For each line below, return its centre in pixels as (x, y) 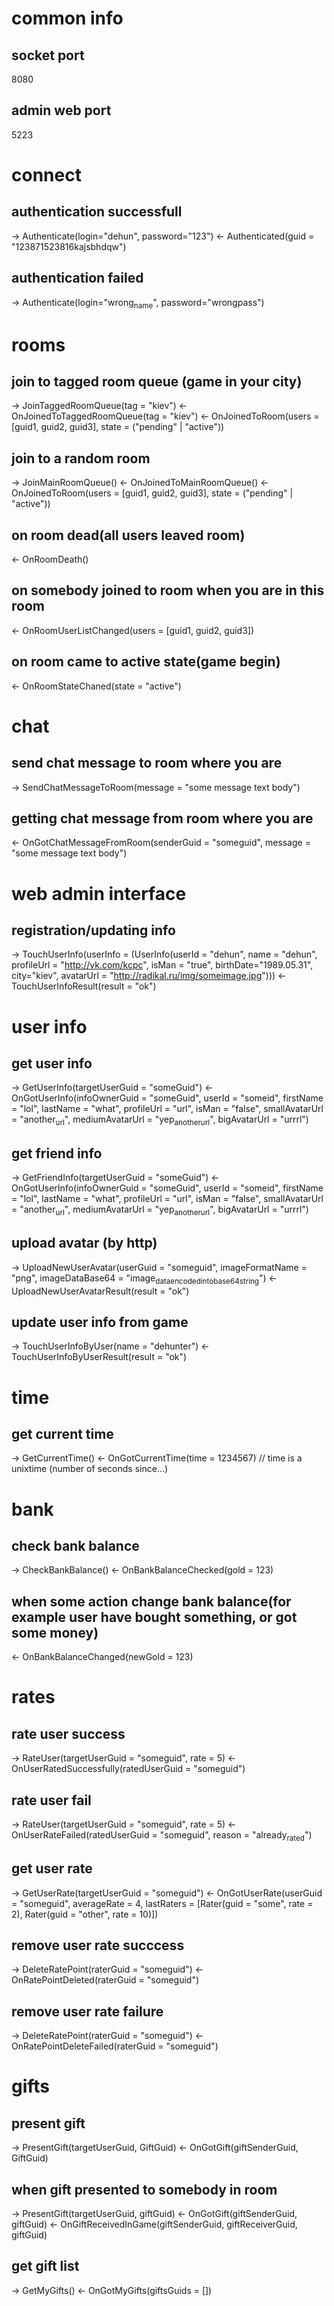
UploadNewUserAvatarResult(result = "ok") (100, 1291)
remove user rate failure (87, 2011)
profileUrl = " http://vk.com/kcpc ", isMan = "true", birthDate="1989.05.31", (162, 965)
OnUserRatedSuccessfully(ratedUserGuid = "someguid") (128, 1769)
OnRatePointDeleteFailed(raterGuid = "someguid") (115, 2046)
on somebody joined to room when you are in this (168, 590)
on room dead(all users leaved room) (128, 535)
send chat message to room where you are (147, 763)
